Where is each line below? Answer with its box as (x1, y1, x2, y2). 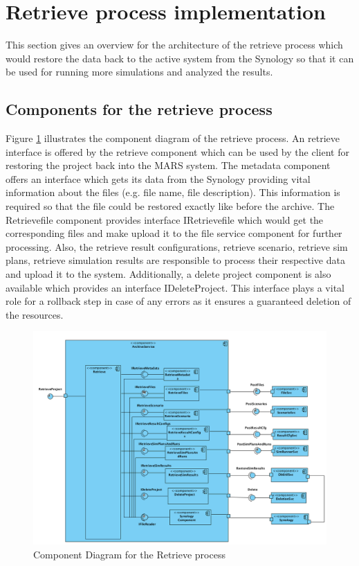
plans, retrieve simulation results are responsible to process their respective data (6, 253, 345, 267)
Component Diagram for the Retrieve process (33, 547, 225, 562)
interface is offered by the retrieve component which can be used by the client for (6, 144, 349, 159)
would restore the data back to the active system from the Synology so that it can (6, 51, 354, 65)
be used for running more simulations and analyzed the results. (6, 64, 273, 79)
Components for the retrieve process (6, 98, 273, 120)
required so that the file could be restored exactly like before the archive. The (6, 199, 335, 213)
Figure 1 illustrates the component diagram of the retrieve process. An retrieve (6, 131, 340, 145)
